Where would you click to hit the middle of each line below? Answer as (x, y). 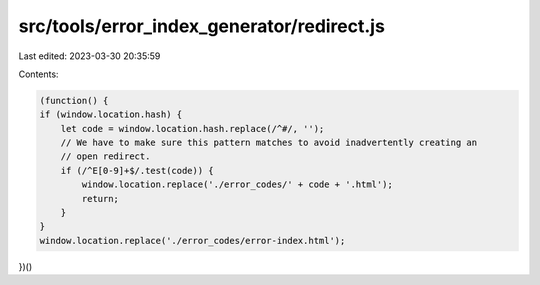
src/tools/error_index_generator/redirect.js (201, 26)
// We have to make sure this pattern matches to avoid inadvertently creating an (269, 143)
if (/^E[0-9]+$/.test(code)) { (137, 170)
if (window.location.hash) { (111, 114)
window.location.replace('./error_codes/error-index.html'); (192, 240)
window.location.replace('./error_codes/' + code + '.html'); (237, 184)
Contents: (38, 74)
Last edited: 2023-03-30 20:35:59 (89, 56)
